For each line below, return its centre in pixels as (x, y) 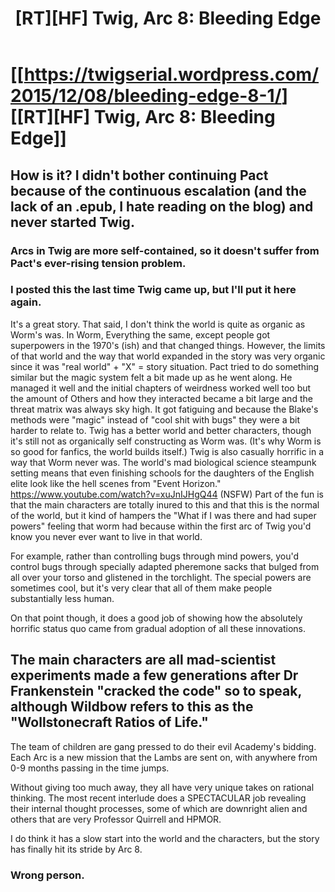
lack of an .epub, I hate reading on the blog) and (162, 206)
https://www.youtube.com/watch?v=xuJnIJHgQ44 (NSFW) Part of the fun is (167, 494)
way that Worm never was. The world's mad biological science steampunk (163, 462)
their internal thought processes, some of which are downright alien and (159, 808)
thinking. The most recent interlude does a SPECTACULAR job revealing (158, 798)
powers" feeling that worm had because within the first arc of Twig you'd (161, 526)
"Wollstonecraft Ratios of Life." (109, 722)
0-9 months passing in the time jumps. (90, 768)
